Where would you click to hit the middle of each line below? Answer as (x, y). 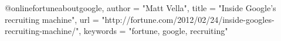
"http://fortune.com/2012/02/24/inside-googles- (188, 19)
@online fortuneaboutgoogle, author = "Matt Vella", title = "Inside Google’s (140, 8)
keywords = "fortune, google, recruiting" (156, 31)
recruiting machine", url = (52, 19)
